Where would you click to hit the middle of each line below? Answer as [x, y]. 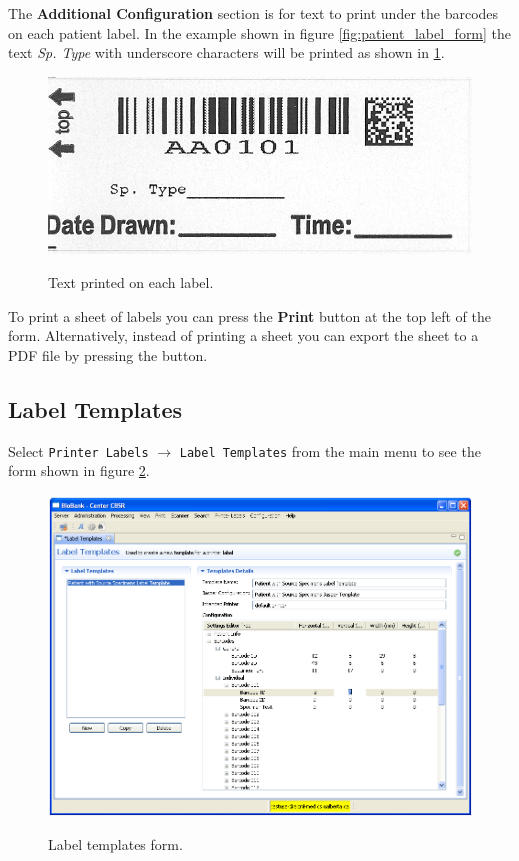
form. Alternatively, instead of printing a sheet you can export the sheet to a [243, 335]
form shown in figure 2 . [79, 470]
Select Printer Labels [78, 450]
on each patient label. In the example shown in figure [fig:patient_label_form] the [260, 32]
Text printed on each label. [131, 282]
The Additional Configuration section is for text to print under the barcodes [253, 13]
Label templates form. [115, 843]
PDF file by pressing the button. [108, 354]
